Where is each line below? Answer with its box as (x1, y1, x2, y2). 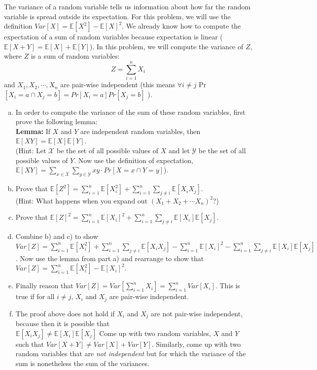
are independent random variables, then (80, 126, 201, 136)
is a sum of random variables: (31, 51, 120, 61)
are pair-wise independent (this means (60, 79, 176, 90)
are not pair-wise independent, (151, 308, 243, 318)
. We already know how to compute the (122, 21, 241, 31)
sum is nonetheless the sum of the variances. (15, 358, 149, 368)
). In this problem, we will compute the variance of (90, 41, 244, 51)
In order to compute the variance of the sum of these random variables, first (15, 106, 246, 117)
